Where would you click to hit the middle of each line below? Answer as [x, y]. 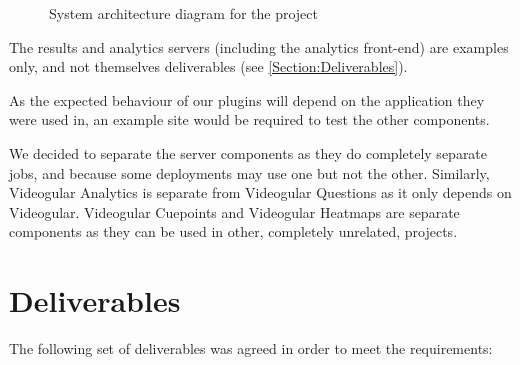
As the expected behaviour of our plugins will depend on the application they [247, 99]
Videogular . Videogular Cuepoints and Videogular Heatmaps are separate [234, 211]
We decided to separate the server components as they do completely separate [248, 152]
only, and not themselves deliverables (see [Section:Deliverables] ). [208, 66]
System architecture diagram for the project [183, 13]
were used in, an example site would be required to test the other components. [249, 119]
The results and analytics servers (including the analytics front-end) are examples [259, 46]
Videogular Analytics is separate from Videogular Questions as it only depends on [260, 192]
